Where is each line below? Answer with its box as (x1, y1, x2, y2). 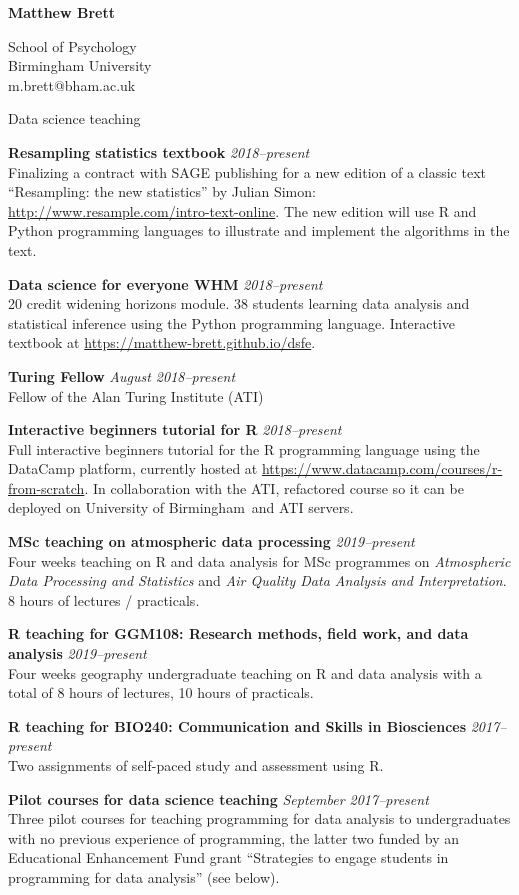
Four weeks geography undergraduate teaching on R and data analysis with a (8, 662, 482, 683)
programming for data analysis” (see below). (8, 866, 280, 887)
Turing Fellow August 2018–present (8, 365, 236, 386)
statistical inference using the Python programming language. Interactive (8, 312, 456, 333)
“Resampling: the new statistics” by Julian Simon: (8, 181, 316, 202)
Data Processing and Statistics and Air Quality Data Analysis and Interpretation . (8, 570, 507, 591)
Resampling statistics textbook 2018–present (8, 141, 310, 162)
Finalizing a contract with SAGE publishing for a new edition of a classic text (8, 161, 486, 182)
